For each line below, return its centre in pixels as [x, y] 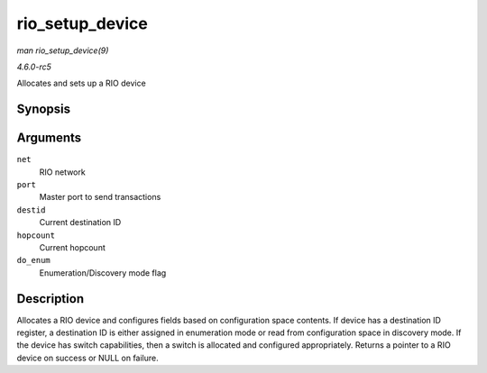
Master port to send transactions [100, 197]
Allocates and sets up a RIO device [81, 83]
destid [31, 210]
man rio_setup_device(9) [63, 50]
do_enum [34, 260]
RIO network [62, 172]
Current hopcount [72, 247]
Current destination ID [80, 223]
